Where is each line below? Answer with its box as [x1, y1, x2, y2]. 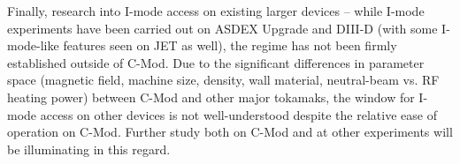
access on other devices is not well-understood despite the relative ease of [40, 105, 437, 123]
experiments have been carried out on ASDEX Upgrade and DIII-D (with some [7, 19, 438, 37]
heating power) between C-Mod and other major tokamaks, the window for [7, 87, 415, 106]
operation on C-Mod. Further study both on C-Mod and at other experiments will [7, 123, 453, 141]
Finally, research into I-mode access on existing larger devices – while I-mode [7, 2, 425, 19]
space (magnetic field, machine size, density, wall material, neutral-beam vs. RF [7, 71, 440, 89]
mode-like [7, 36, 59, 55]
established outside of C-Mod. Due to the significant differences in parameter [7, 53, 425, 71]
